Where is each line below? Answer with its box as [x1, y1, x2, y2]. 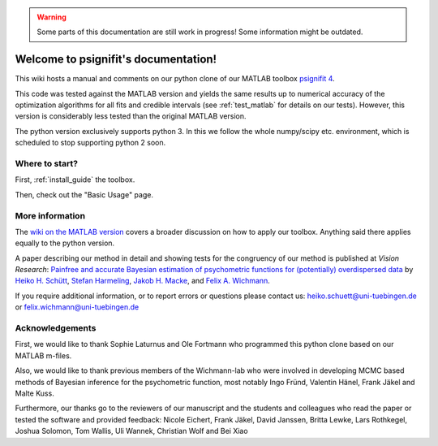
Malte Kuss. [15, 388, 54, 398]
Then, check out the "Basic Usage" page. [15, 189, 154, 199]
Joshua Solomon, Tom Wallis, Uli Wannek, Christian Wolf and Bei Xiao [15, 427, 248, 436]
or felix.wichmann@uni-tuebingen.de [15, 302, 140, 312]
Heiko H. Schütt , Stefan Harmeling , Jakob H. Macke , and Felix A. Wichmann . [15, 276, 271, 286]
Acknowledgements [15, 323, 97, 334]
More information [15, 210, 85, 221]
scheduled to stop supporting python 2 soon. [15, 138, 166, 148]
